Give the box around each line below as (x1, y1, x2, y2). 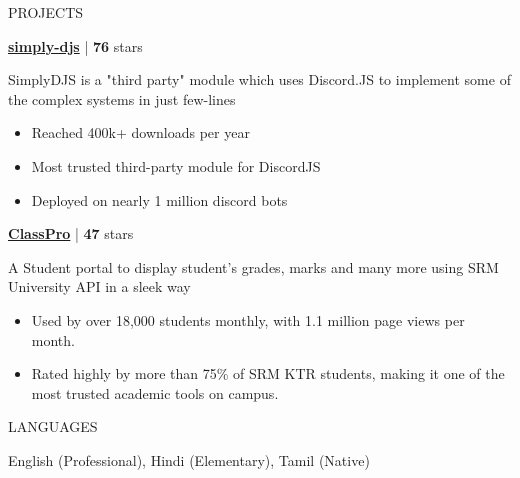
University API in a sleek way (8, 276, 191, 297)
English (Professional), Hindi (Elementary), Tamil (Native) (8, 449, 370, 470)
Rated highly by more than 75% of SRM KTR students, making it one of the (31, 363, 505, 384)
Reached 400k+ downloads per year (31, 122, 250, 143)
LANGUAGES (8, 416, 98, 437)
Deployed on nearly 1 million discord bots (31, 189, 288, 210)
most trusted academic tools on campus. (31, 382, 279, 403)
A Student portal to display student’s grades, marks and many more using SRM (8, 256, 499, 277)
